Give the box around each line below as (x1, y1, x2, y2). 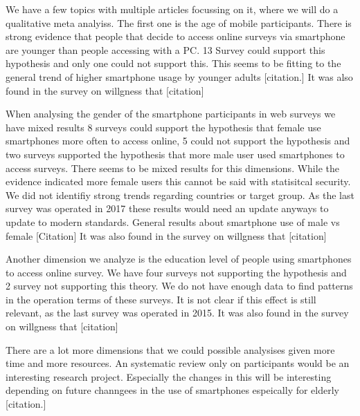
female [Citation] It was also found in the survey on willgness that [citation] (6, 228, 327, 243)
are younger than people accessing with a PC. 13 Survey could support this (6, 42, 325, 57)
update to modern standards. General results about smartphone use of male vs (6, 214, 340, 229)
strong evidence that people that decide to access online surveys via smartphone (6, 29, 345, 44)
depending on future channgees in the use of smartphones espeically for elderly (6, 383, 340, 397)
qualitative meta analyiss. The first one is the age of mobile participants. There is (6, 15, 352, 30)
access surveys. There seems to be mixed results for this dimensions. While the (6, 160, 339, 175)
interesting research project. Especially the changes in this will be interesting (6, 369, 332, 384)
